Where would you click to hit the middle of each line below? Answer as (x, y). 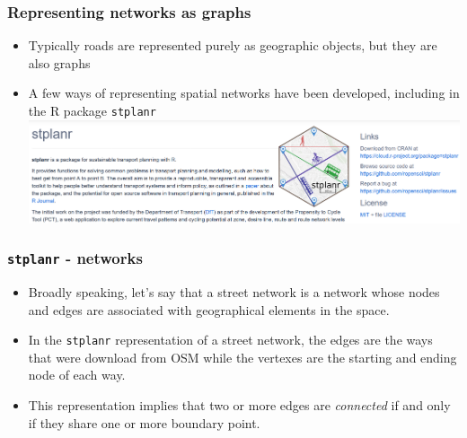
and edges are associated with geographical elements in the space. (209, 309)
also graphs (59, 62)
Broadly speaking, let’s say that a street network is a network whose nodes (234, 292)
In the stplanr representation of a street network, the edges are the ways (230, 340)
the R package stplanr (92, 110)
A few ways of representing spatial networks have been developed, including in (244, 93)
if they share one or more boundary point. (144, 422)
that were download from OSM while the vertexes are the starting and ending (242, 357)
